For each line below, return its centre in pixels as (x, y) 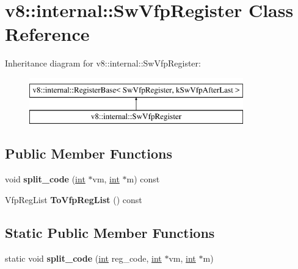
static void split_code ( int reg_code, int (83, 258)
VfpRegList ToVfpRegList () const (74, 199)
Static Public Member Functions (110, 232)
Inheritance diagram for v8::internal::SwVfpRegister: (103, 63)
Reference (47, 34)
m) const (143, 179)
